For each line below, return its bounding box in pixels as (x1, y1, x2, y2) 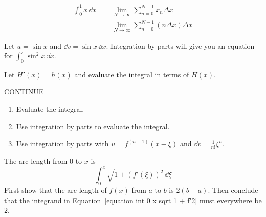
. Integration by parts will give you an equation (106, 40, 255, 51)
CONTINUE (4, 86, 44, 97)
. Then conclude (208, 184, 258, 195)
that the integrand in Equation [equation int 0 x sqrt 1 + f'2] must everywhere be (4, 194, 262, 205)
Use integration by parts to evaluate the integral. (16, 121, 170, 131)
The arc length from (4, 155, 68, 166)
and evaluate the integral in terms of (74, 69, 189, 80)
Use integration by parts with (16, 138, 109, 149)
